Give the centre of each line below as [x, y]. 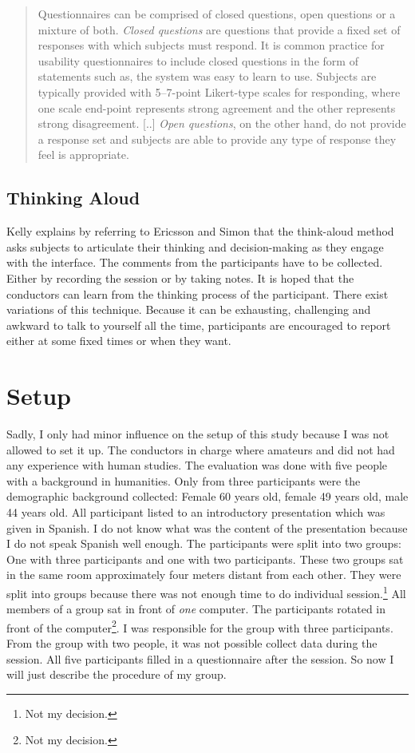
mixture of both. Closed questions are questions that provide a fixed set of [219, 29]
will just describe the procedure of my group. [117, 674]
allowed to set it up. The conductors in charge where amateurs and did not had [201, 449]
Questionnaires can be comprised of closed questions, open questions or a [217, 14]
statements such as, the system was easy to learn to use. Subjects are [207, 76]
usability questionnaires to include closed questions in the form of [198, 60]
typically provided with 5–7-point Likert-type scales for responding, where [219, 91]
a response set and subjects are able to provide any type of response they [217, 139]
